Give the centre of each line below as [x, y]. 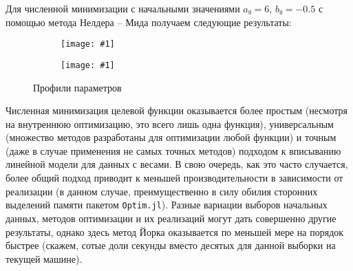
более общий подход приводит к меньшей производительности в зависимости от [174, 178]
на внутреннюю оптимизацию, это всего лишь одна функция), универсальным [170, 123]
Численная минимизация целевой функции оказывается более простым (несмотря [176, 110]
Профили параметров [77, 87]
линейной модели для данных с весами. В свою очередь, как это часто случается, [177, 164]
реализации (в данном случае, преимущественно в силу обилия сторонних [162, 191]
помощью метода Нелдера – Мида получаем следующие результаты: [149, 22]
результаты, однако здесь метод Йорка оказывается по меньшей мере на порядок [175, 231]
